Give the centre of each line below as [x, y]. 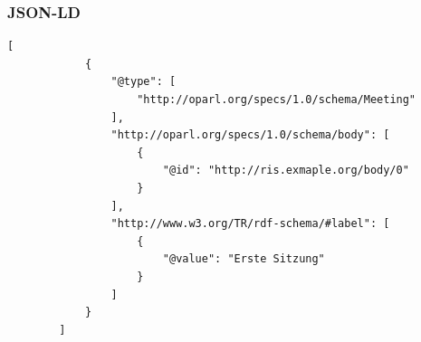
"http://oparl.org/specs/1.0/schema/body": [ [250, 135]
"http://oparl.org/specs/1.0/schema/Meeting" [277, 100]
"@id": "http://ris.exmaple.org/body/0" [286, 171]
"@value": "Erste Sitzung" [244, 259]
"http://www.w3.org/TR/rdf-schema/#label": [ [250, 224]
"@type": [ [144, 82]
